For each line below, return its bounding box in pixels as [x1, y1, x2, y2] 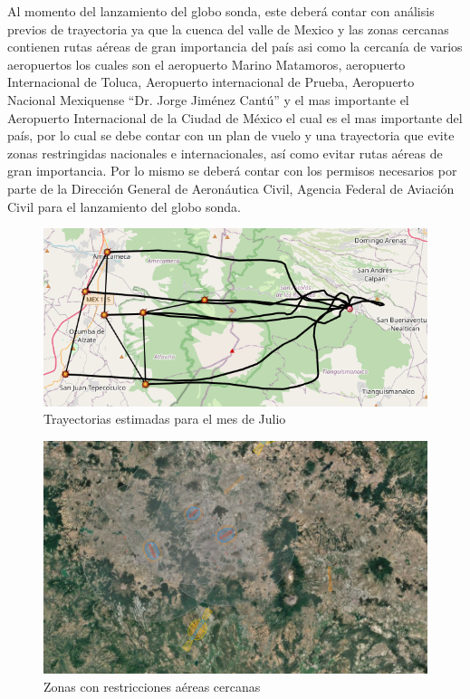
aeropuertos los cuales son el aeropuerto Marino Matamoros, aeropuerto [7, 54, 406, 73]
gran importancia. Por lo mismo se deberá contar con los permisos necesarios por [7, 161, 457, 180]
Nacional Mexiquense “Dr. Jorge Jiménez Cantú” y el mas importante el [7, 90, 409, 109]
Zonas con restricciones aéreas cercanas [43, 676, 261, 695]
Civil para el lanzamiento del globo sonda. [7, 196, 241, 215]
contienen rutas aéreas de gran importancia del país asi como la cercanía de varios [7, 37, 463, 56]
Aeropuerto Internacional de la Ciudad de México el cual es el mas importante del [7, 108, 463, 127]
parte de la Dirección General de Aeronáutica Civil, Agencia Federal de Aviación [7, 178, 455, 197]
